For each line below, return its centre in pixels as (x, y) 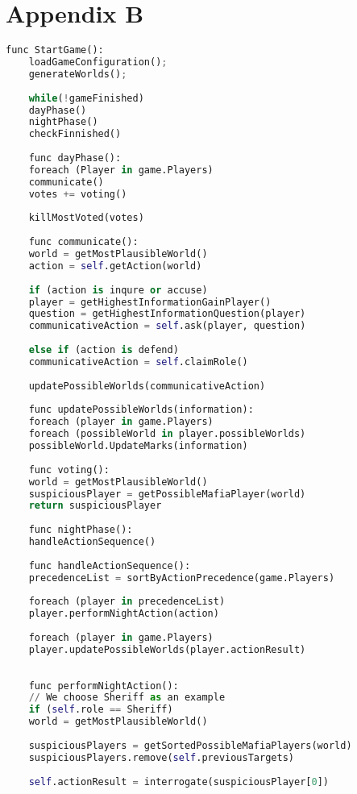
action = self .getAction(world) (115, 266)
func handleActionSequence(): (110, 565)
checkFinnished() (75, 134)
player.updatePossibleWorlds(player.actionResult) (167, 649)
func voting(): (69, 470)
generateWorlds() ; (78, 74)
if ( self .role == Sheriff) (101, 710)
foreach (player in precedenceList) (127, 602)
